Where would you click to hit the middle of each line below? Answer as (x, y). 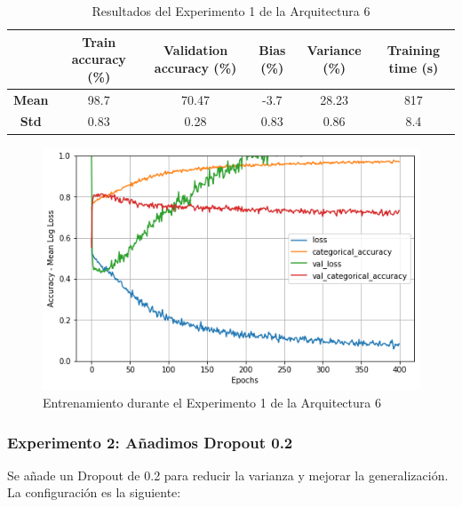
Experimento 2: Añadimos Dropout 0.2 (150, 442)
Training (413, 50)
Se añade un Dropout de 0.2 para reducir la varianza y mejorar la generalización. (228, 475)
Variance (334, 50)
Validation (196, 50)
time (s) (414, 67)
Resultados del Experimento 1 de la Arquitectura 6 (231, 11)
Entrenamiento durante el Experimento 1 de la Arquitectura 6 (212, 402)
